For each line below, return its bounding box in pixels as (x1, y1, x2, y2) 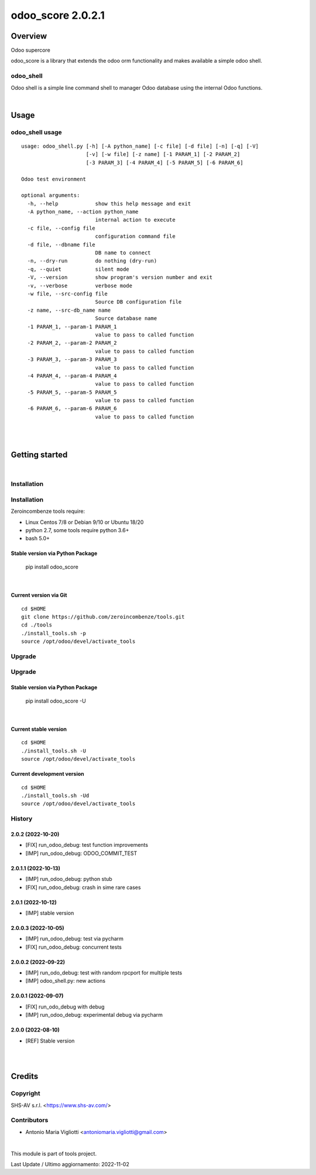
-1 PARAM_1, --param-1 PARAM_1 (27, 323, 117, 330)
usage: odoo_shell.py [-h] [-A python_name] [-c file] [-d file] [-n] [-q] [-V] (21, 142, 259, 149)
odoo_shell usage (11, 128, 62, 136)
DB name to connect (95, 250, 152, 256)
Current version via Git (11, 592, 67, 599)
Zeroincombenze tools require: (11, 508, 85, 515)
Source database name (95, 315, 157, 322)
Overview (11, 31, 47, 41)
